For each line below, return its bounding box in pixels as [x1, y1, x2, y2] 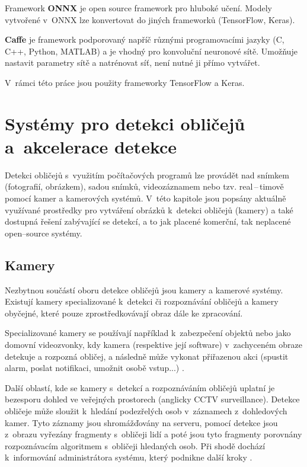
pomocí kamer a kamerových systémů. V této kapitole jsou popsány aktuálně [5, 192, 286, 204]
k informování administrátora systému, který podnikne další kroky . [5, 451, 252, 463]
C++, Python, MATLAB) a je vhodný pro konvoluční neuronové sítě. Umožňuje [5, 44, 298, 57]
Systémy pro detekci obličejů [5, 111, 245, 135]
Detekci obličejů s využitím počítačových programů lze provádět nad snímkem [5, 168, 289, 181]
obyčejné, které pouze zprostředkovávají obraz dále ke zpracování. [5, 306, 243, 319]
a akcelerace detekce [5, 134, 177, 158]
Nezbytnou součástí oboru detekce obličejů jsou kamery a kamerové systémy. [5, 283, 283, 296]
